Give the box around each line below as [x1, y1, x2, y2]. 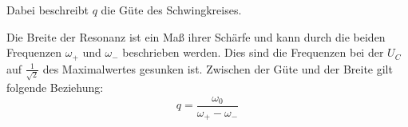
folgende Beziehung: [6, 79, 104, 96]
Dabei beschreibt [6, 2, 89, 18]
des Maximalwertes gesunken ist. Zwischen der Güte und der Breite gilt [42, 60, 393, 77]
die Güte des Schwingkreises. [101, 2, 242, 18]
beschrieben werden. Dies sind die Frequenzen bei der [122, 44, 384, 61]
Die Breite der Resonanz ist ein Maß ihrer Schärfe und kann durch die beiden [6, 28, 386, 45]
